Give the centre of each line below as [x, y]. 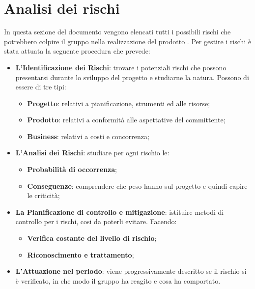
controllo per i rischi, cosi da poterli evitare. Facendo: [96, 221]
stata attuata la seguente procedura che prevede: [77, 51]
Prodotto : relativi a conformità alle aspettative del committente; [126, 120]
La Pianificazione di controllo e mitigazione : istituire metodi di [120, 212]
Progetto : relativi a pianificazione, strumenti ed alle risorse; [119, 103]
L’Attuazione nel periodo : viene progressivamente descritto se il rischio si [131, 271]
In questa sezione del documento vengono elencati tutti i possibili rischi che [117, 32]
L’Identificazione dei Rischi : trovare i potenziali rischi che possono [121, 67]
